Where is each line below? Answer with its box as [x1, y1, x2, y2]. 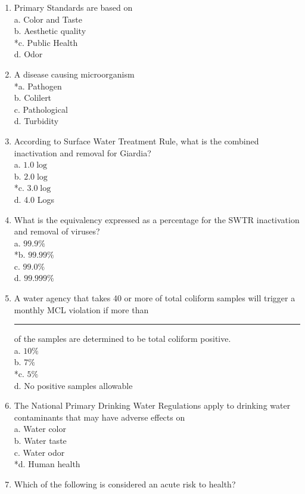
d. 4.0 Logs [14, 193, 54, 205]
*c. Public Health [14, 36, 78, 48]
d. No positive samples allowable [14, 379, 133, 391]
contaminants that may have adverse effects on [14, 410, 185, 423]
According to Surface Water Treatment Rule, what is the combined [14, 134, 259, 147]
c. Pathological [14, 103, 68, 115]
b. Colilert [14, 91, 52, 104]
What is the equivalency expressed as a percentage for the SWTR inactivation [14, 213, 300, 226]
